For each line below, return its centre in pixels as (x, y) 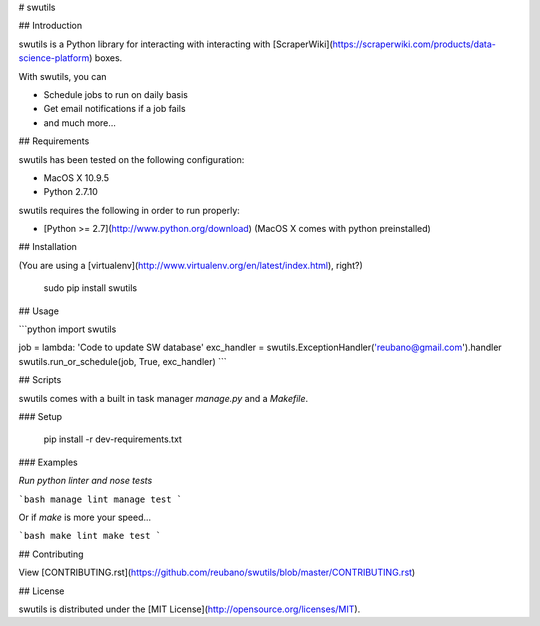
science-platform (54, 58)
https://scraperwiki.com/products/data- (414, 44)
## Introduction (50, 26)
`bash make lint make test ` (90, 536)
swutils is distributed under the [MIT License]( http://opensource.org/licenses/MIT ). (189, 609)
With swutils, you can (62, 76)
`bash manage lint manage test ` (100, 499)
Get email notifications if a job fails (114, 109)
